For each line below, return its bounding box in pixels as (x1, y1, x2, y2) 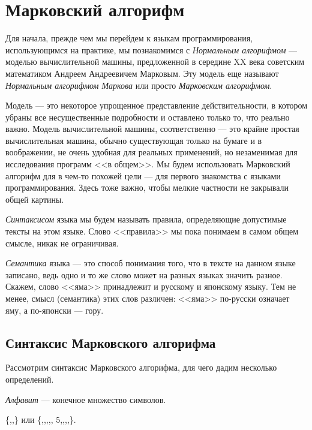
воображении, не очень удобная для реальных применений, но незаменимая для (5, 146, 298, 158)
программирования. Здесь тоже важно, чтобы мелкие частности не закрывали (5, 181, 289, 194)
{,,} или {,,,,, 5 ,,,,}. (5, 413, 76, 426)
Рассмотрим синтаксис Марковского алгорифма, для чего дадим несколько (5, 361, 277, 374)
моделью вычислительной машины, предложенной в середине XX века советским (5, 55, 305, 68)
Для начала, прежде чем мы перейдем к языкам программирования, (5, 32, 253, 44)
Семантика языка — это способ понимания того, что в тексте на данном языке (5, 257, 296, 269)
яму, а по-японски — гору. (5, 303, 104, 316)
